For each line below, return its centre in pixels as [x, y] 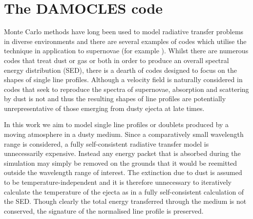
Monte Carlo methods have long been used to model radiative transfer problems [124, 32]
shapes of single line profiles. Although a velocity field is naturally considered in [123, 79]
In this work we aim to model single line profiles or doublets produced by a [116, 124]
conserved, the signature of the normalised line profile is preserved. [104, 210]
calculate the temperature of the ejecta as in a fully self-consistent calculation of [124, 191]
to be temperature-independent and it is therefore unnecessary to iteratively [118, 182]
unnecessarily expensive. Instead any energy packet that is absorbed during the [122, 153]
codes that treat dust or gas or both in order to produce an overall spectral [116, 60]
